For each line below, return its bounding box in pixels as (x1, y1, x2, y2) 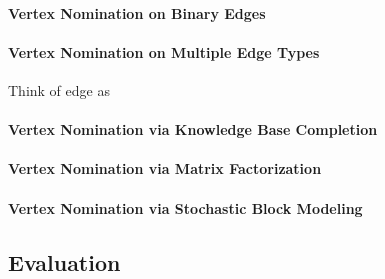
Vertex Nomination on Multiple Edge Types (8, 41, 320, 62)
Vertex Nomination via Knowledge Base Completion (8, 119, 378, 140)
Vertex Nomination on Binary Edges (8, 2, 266, 23)
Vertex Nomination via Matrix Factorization (8, 158, 322, 179)
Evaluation (8, 246, 121, 277)
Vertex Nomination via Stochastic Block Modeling (8, 197, 363, 218)
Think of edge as (8, 79, 110, 100)
